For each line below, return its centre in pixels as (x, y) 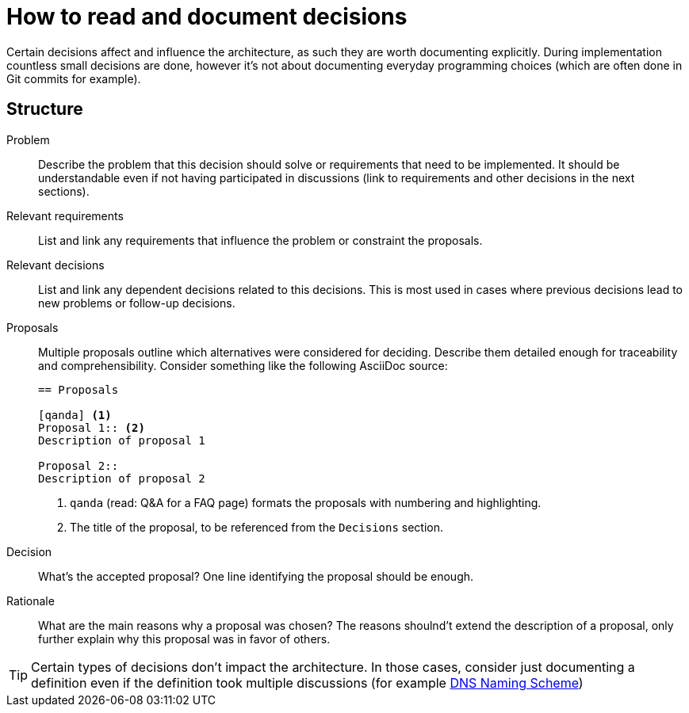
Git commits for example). (74, 78)
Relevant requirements (65, 215)
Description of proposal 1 (122, 440)
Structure (45, 109)
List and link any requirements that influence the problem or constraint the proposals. (260, 240)
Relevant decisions (56, 265)
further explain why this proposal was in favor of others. (184, 639)
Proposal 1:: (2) (92, 427)
